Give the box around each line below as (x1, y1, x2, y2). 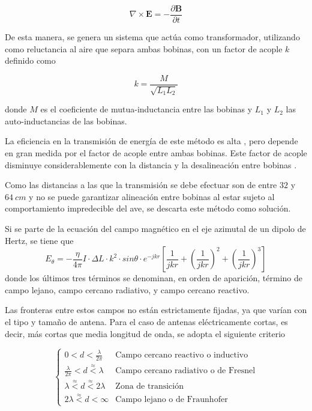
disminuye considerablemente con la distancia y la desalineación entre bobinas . (5, 158, 297, 171)
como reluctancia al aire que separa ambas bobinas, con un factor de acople (5, 42, 283, 55)
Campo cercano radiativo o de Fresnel (115, 367, 256, 376)
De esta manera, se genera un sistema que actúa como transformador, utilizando (5, 31, 300, 43)
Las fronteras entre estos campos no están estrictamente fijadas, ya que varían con (5, 303, 307, 316)
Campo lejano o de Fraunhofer (115, 395, 228, 404)
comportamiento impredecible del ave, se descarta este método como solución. (5, 202, 291, 215)
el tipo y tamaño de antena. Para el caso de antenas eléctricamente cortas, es (5, 315, 288, 328)
